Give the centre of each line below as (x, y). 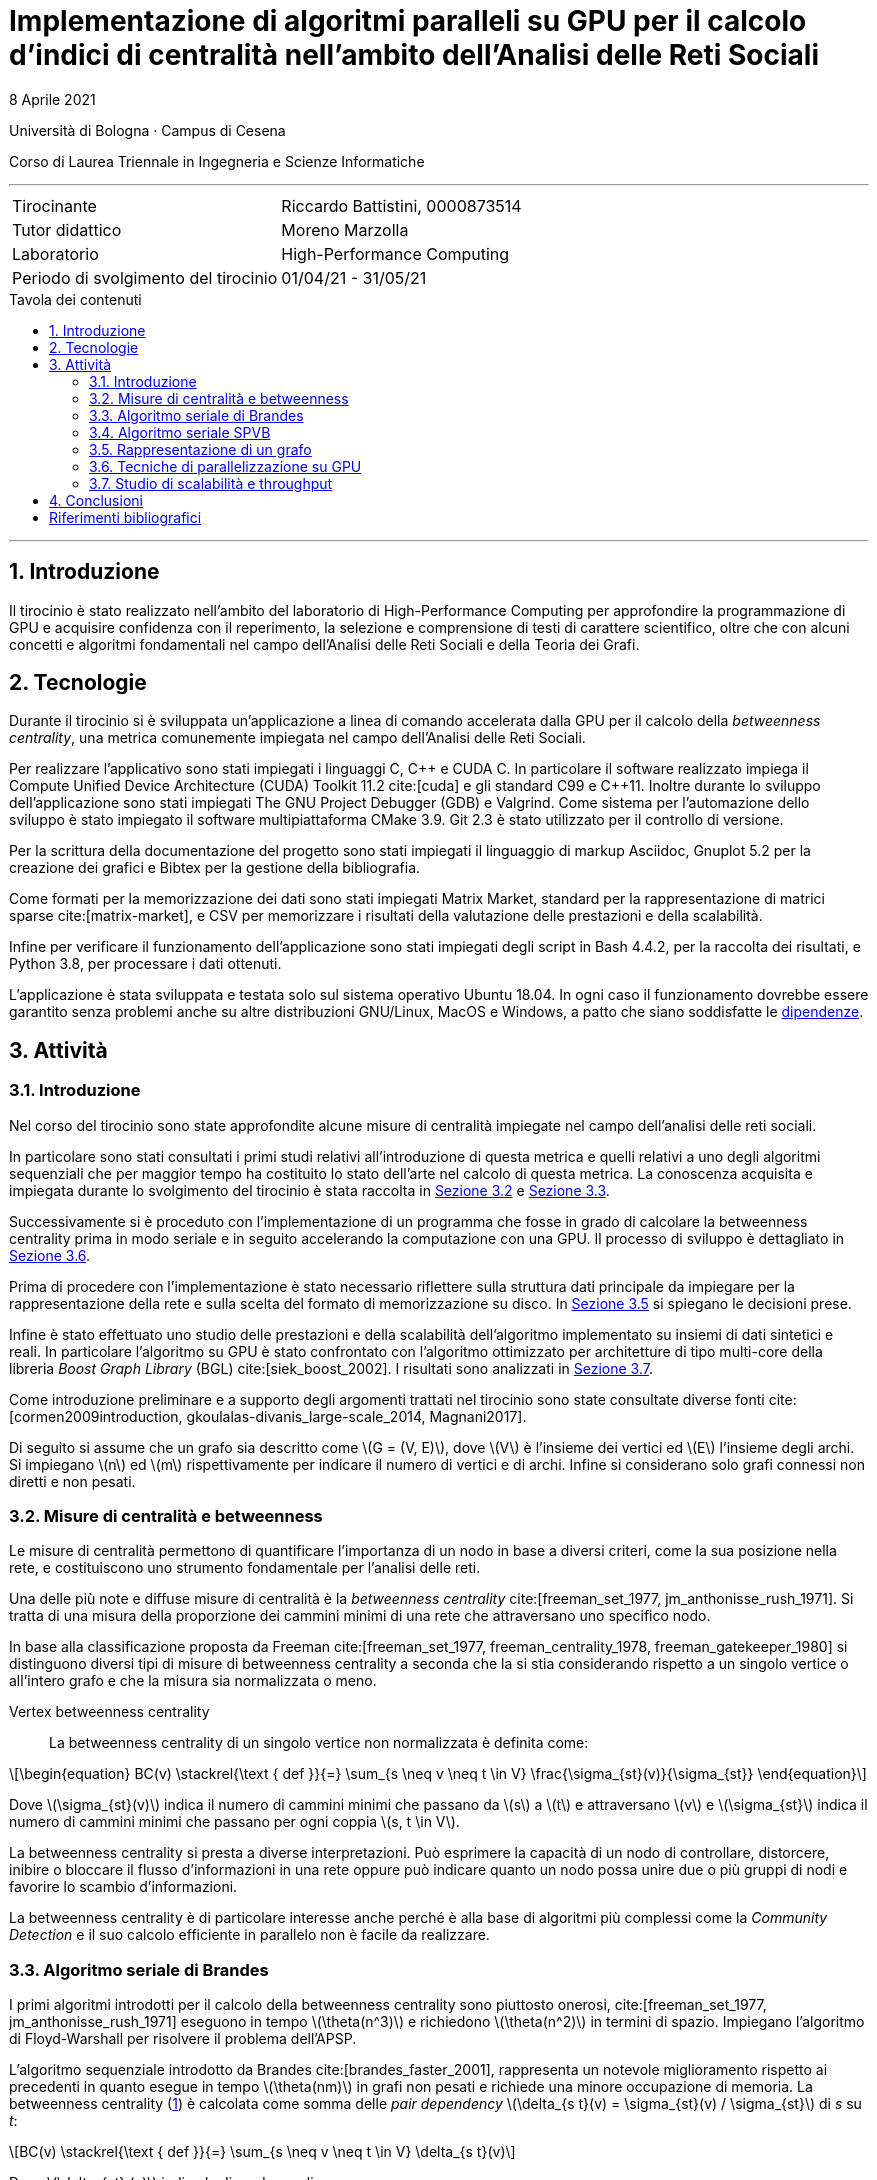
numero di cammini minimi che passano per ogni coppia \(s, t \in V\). (234, 1822)
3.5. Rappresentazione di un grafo (200, 449)
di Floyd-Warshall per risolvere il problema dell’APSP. (183, 2039)
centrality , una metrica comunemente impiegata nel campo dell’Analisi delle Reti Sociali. (297, 738)
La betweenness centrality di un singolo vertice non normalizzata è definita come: (319, 1743)
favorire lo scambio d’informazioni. (123, 1887)
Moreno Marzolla (345, 229)
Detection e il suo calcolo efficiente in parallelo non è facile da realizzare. (249, 1935)
